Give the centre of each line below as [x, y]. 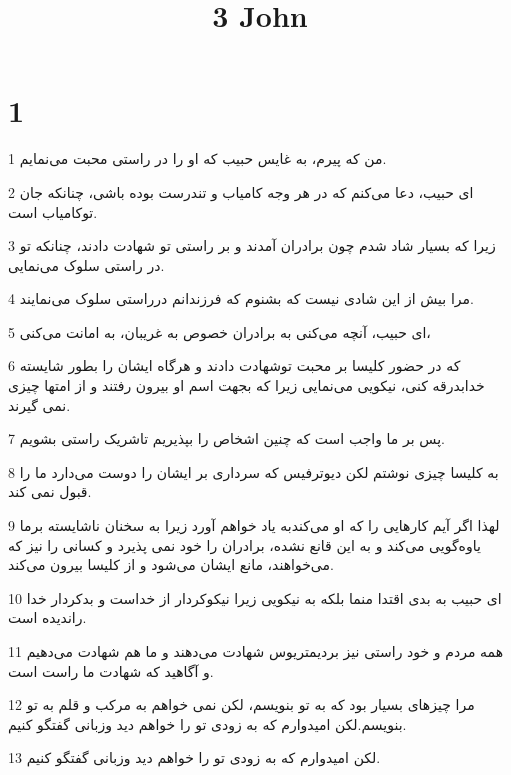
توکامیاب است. [53, 211]
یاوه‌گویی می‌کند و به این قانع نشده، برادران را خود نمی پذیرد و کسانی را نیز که [244, 544]
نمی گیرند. [39, 404]
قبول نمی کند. [50, 491]
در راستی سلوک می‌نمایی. [86, 264]
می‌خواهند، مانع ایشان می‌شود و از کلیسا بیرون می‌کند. [171, 564]
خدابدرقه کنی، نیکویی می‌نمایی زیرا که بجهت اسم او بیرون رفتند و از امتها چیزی [246, 385]
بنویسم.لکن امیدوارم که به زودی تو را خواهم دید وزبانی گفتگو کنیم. [207, 723]
